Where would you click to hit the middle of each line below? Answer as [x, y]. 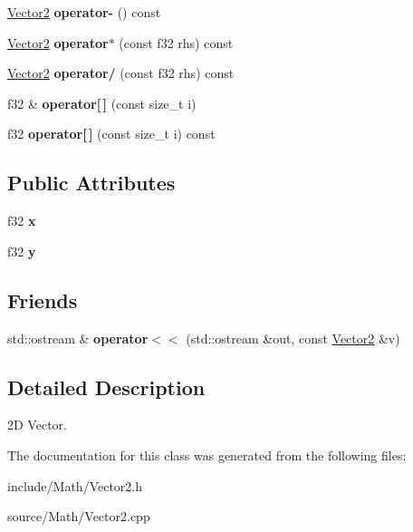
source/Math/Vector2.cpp [79, 516]
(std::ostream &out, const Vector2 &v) [293, 338]
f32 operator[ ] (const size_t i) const [111, 134]
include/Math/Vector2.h [75, 485]
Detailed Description [106, 387]
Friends [43, 300]
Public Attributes [91, 183]
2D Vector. [37, 425]
